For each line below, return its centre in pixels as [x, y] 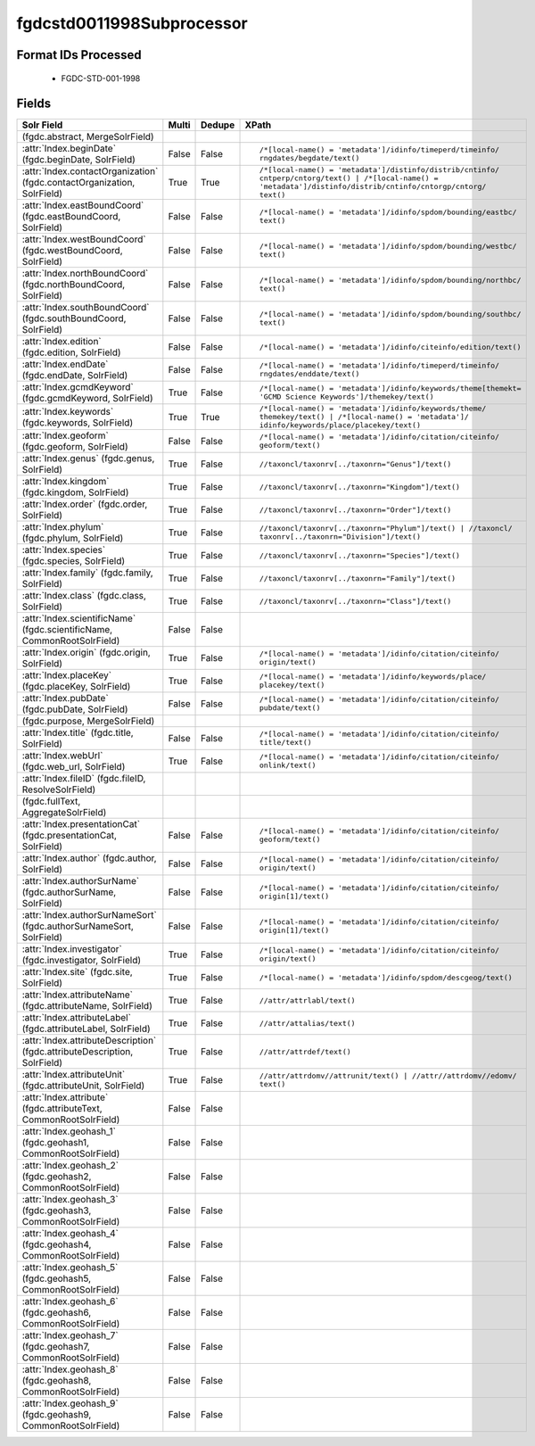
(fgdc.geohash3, [57, 1211]
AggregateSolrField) [64, 813]
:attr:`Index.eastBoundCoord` [83, 205]
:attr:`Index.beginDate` [69, 149]
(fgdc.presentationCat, [70, 836]
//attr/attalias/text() [307, 1023]
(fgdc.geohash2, [57, 1177]
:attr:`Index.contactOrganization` [90, 171]
